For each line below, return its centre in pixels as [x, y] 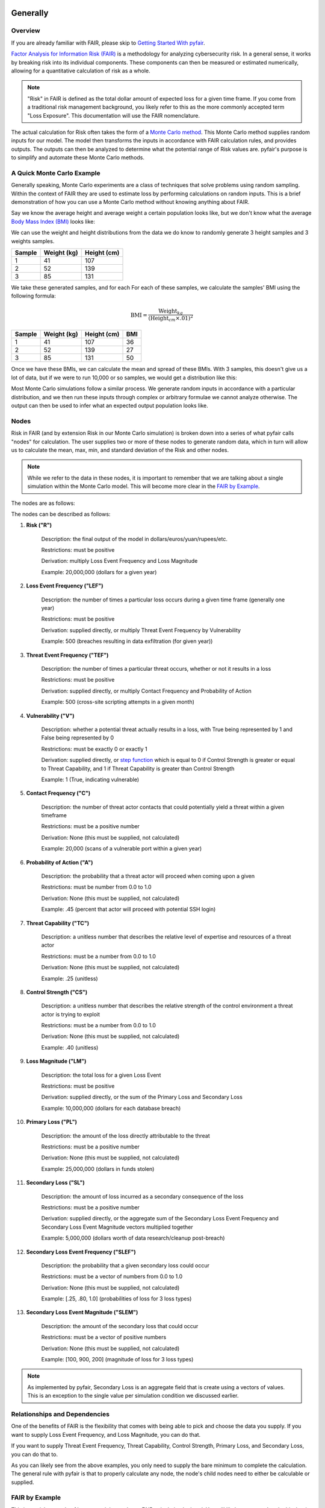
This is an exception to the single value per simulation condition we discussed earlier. [133, 1396]
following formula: [34, 296]
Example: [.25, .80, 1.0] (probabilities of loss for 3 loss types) [116, 1299]
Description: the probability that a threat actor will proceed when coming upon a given [148, 876]
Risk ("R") [39, 525]
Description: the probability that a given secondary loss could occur [125, 1265]
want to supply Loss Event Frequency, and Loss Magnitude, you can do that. [106, 1434]
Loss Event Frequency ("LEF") [65, 586]
